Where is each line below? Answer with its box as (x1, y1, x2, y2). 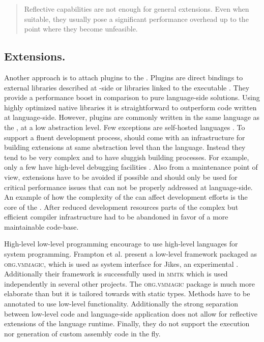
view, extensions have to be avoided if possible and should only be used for (4, 171, 238, 182)
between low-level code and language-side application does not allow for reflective (4, 308, 257, 319)
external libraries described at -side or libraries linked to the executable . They (4, 82, 250, 92)
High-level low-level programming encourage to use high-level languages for (4, 238, 238, 249)
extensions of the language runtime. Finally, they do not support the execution (4, 318, 250, 329)
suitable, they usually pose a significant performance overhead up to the (24, 13, 249, 24)
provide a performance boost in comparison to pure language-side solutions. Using (4, 92, 260, 103)
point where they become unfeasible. (24, 23, 138, 34)
